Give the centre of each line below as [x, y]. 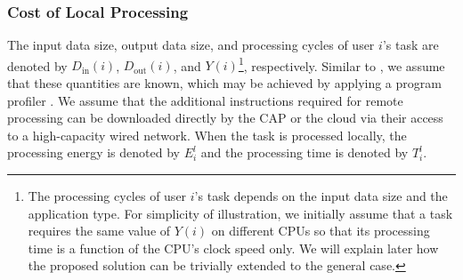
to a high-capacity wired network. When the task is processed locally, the [207, 135]
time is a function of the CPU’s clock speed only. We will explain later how [233, 248]
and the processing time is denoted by [305, 152]
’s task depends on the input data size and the [321, 196]
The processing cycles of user [107, 196]
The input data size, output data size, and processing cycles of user [191, 45]
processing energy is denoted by [93, 152]
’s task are [410, 45]
